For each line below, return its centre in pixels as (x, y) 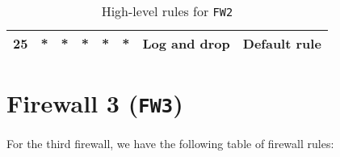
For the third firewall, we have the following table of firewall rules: (170, 144)
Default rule (282, 43)
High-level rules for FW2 (167, 11)
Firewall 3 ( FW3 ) (95, 103)
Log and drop (186, 43)
